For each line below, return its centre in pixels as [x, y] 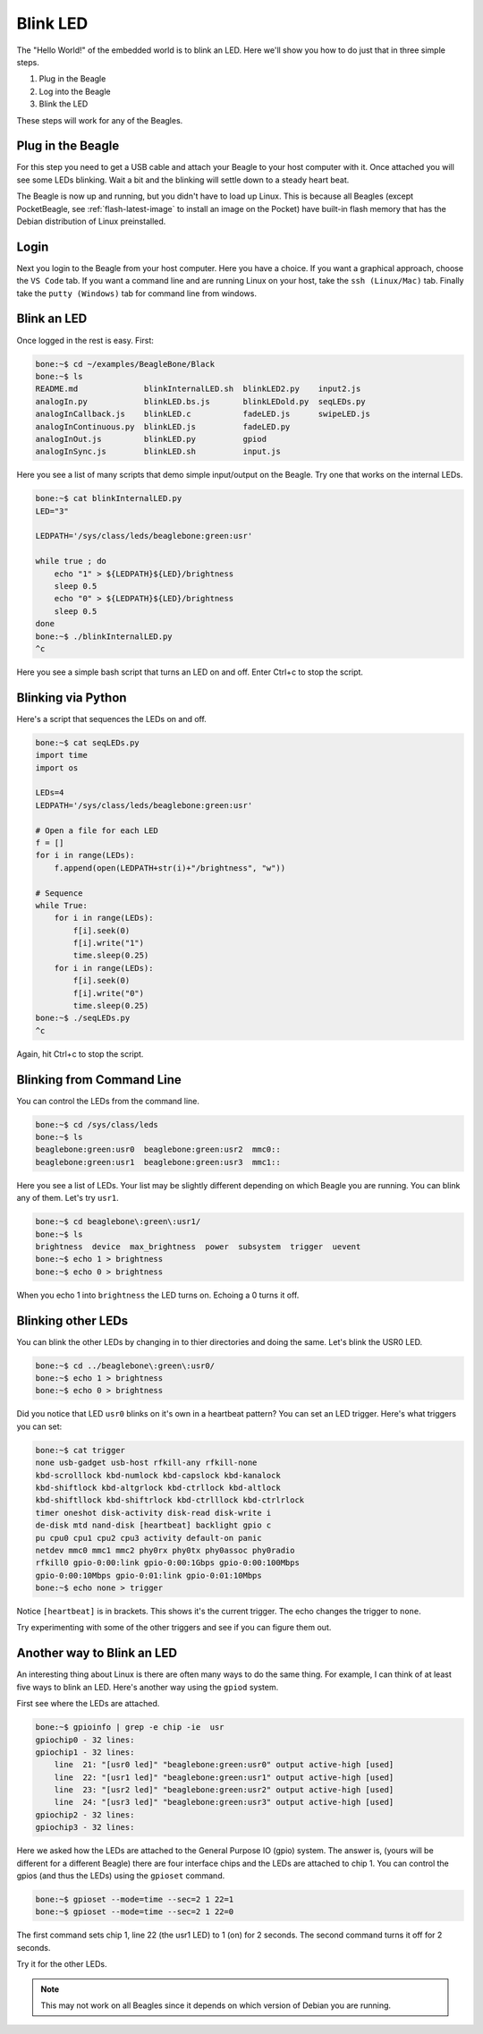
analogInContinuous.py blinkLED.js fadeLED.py [163, 426]
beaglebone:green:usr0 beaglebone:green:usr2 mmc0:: [158, 1149]
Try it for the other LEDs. [62, 1964]
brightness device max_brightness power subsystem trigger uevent [198, 1247]
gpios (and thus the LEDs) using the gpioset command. [121, 1876]
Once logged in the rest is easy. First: [85, 340]
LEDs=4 [50, 793]
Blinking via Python [72, 698]
